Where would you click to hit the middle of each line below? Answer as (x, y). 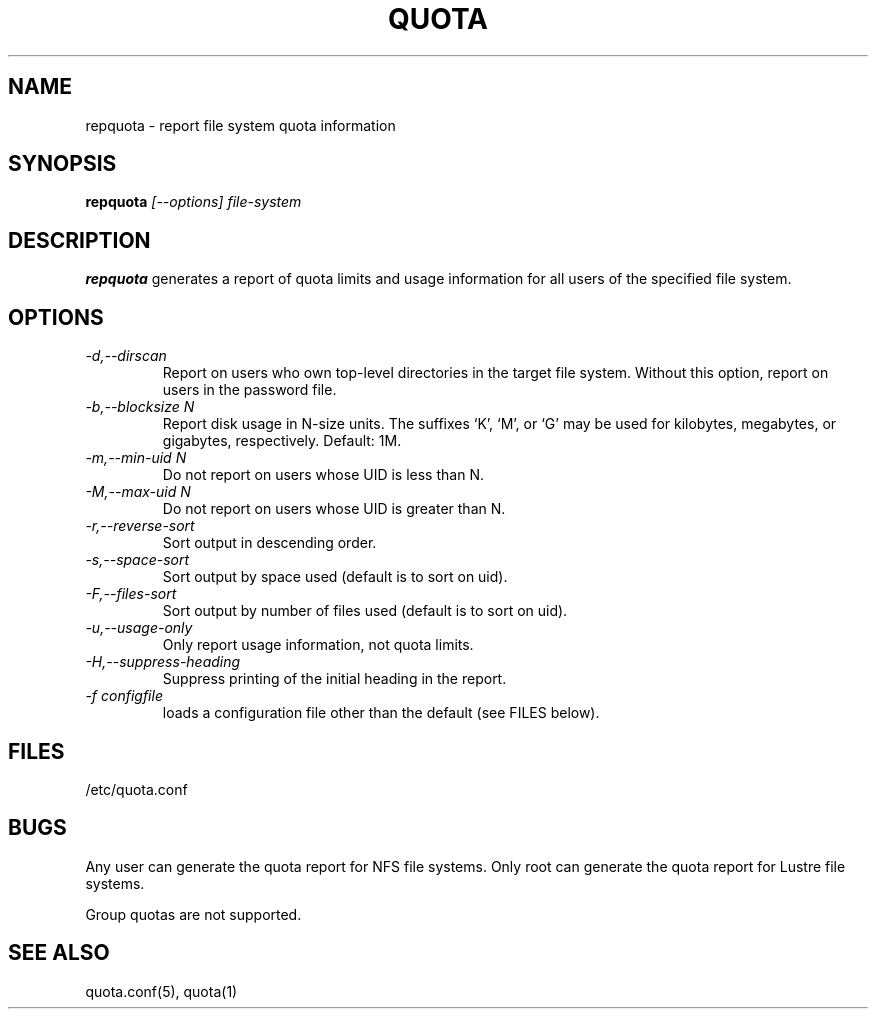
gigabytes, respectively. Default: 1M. (282, 441)
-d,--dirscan (126, 356)
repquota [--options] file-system (193, 202)
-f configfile (124, 696)
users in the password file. (249, 390)
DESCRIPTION (79, 240)
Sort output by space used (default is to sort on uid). (335, 577)
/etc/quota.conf (136, 789)
